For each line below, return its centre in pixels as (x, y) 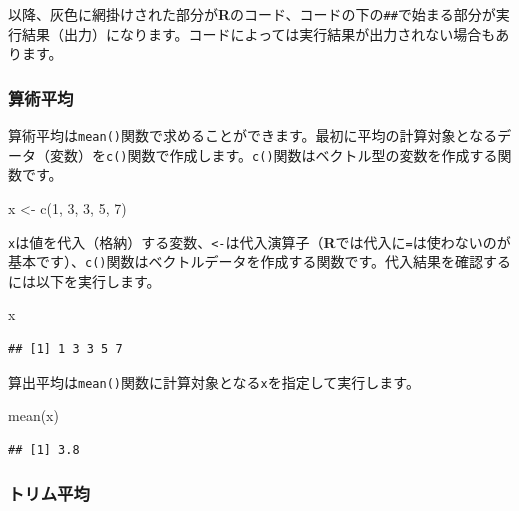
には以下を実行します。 (84, 280)
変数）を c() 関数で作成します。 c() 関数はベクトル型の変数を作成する (273, 154)
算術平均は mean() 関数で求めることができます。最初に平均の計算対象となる (253, 135)
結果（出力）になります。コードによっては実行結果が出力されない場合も (258, 33)
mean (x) (33, 415)
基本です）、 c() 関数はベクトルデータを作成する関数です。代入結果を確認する (260, 261)
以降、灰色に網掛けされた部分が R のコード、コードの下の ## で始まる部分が (252, 14)
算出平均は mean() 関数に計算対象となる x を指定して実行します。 (214, 381)
